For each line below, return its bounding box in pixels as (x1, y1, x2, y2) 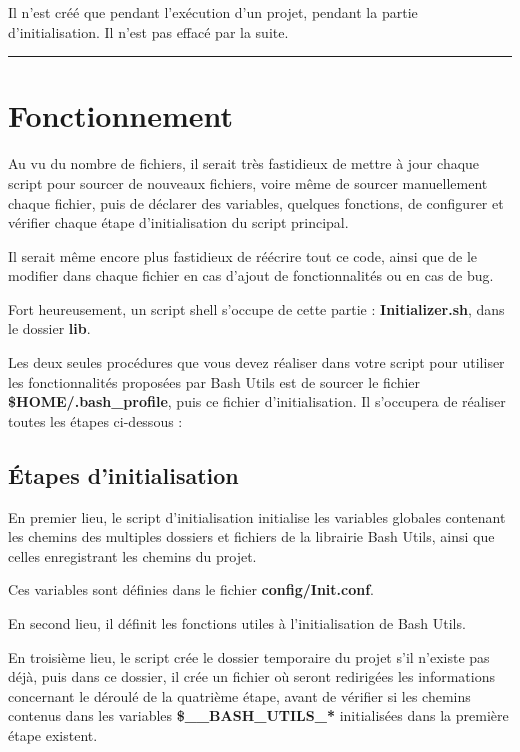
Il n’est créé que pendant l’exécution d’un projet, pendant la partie (8, 2, 418, 22)
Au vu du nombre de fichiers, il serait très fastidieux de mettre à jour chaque (8, 153, 480, 174)
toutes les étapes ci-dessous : (8, 410, 183, 431)
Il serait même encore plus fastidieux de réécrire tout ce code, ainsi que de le (8, 245, 478, 266)
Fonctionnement (8, 95, 234, 136)
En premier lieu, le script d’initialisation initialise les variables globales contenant (8, 506, 506, 527)
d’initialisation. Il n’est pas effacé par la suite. (8, 21, 289, 42)
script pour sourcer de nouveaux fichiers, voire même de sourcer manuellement (8, 172, 488, 193)
